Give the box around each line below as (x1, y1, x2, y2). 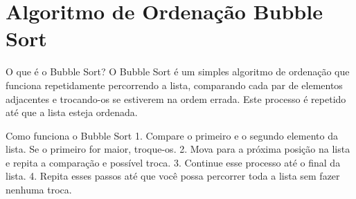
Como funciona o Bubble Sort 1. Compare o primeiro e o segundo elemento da (6, 128, 338, 142)
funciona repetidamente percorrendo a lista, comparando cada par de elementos (6, 77, 343, 92)
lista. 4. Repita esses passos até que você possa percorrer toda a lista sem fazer (6, 169, 340, 183)
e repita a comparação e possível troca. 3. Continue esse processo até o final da (6, 155, 341, 169)
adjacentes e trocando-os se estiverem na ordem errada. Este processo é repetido (6, 91, 346, 106)
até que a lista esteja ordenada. (6, 105, 138, 120)
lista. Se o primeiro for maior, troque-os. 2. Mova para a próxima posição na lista (6, 142, 350, 156)
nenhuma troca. (6, 182, 72, 197)
